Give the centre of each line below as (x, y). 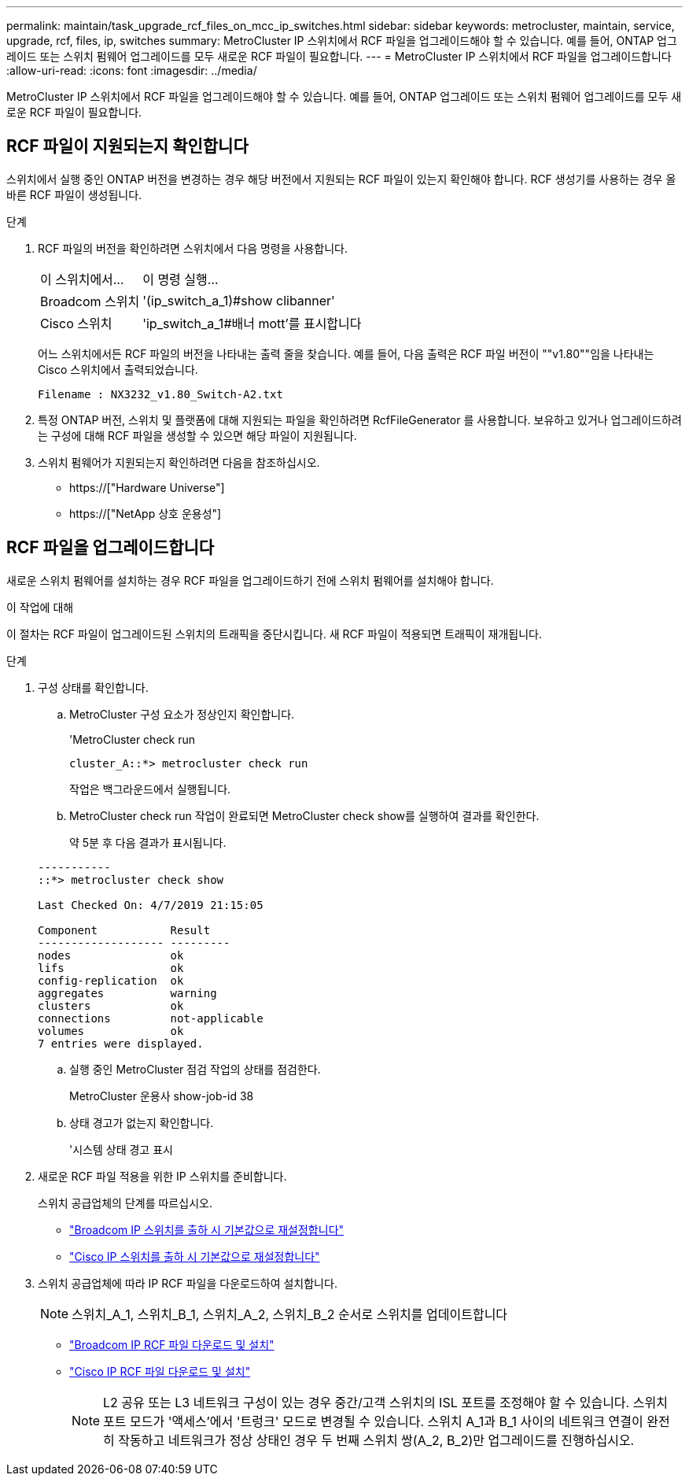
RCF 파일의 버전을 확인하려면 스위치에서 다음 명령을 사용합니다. (193, 248)
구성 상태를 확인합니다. (93, 687)
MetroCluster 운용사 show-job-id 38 (162, 1096)
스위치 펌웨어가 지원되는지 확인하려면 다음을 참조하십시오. (179, 462)
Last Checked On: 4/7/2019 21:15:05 (151, 905)
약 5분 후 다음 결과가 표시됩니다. (148, 842)
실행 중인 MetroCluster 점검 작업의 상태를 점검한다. (195, 1069)
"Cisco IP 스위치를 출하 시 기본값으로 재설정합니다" (195, 1256)
